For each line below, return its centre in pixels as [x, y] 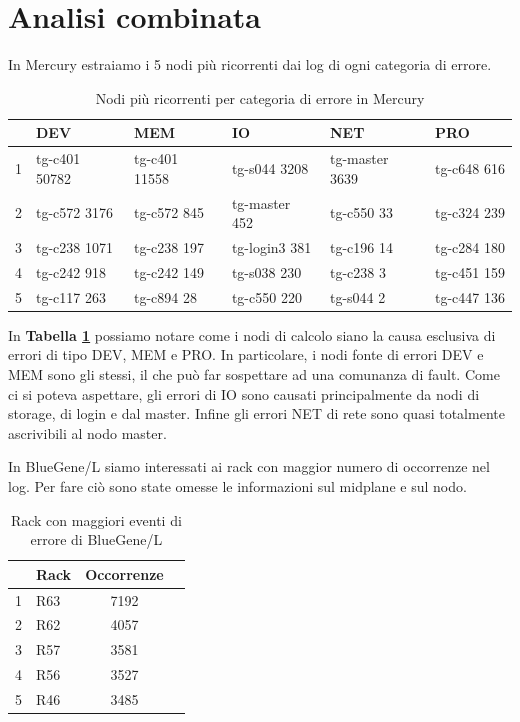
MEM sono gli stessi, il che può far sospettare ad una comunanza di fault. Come [254, 374]
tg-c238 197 [168, 247]
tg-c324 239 [470, 212]
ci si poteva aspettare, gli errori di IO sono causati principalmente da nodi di [244, 393]
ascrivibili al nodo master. [87, 432]
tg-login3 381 [271, 247]
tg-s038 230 [266, 271]
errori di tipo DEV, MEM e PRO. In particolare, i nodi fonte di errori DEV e [246, 354]
